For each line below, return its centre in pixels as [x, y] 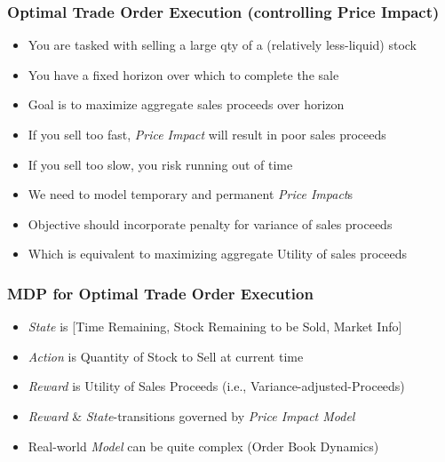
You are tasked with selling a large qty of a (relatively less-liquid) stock [222, 45]
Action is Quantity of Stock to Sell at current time [166, 356]
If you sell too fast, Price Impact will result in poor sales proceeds [207, 134]
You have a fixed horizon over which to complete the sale [183, 74]
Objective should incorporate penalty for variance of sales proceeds [210, 223]
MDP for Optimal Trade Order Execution [160, 293]
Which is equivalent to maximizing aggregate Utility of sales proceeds [217, 254]
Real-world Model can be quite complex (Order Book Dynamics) [203, 446]
